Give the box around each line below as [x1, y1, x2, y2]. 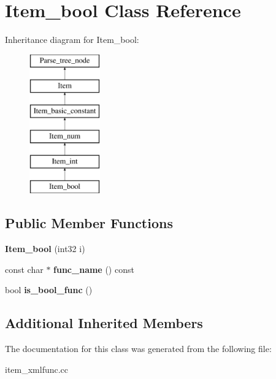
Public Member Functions [5, 213, 173, 232]
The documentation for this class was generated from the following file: [5, 342, 272, 355]
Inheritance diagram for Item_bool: [5, 33, 139, 46]
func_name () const [53, 262, 134, 275]
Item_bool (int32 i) [5, 242, 85, 255]
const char [5, 262, 44, 275]
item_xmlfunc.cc [5, 362, 69, 375]
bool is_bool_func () [5, 283, 93, 296]
